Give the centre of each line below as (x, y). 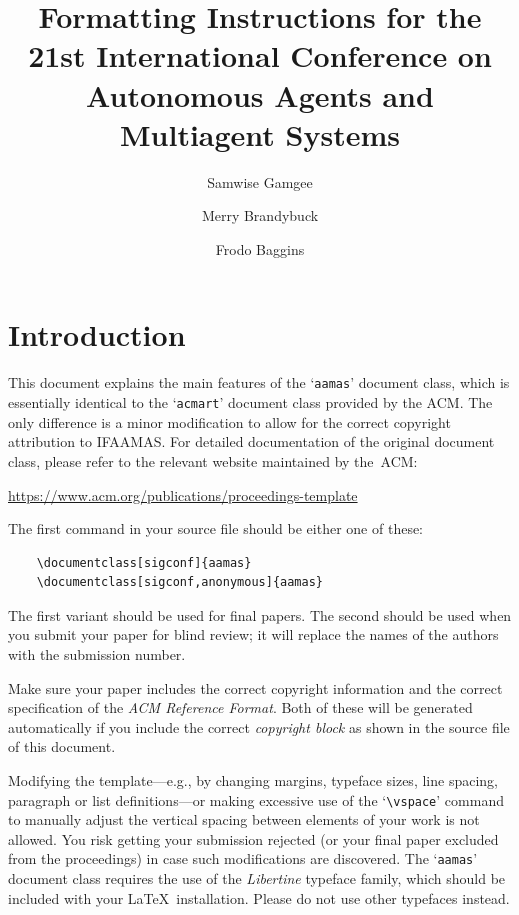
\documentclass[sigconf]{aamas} (144, 562)
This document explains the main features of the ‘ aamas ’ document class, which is (259, 382)
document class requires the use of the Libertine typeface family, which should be (257, 878)
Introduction (97, 334)
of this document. (62, 746)
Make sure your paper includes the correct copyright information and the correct (255, 687)
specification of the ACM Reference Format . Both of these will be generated (240, 707)
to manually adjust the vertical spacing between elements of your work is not (244, 819)
